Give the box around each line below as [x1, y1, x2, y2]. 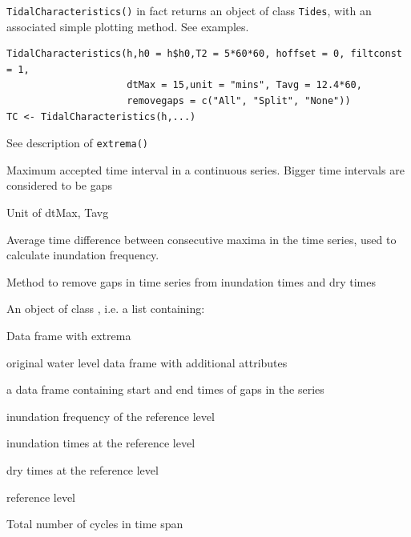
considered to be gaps [6, 177, 113, 194]
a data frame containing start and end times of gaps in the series [6, 381, 324, 398]
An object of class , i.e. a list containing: [6, 300, 205, 317]
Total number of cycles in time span [6, 515, 183, 532]
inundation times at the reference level [6, 435, 195, 451]
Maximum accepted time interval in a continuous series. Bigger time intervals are [6, 161, 405, 178]
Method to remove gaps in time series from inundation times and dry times [6, 273, 376, 290]
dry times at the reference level [6, 462, 159, 478]
